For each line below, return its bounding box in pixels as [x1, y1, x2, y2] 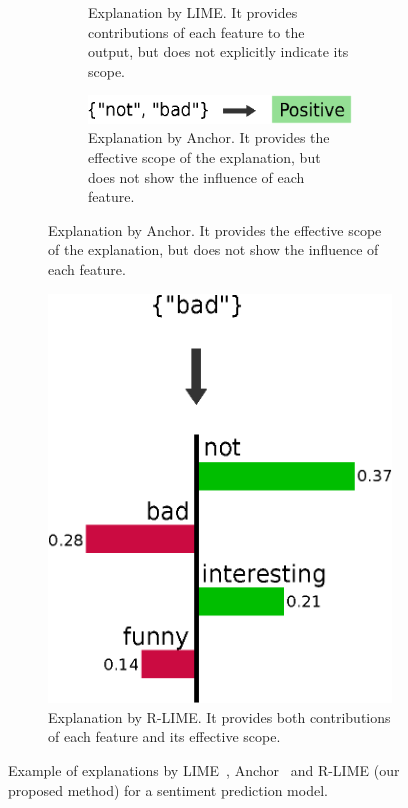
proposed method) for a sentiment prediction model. [8, 779, 328, 800]
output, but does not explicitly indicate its [88, 41, 349, 62]
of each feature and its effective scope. [48, 726, 281, 747]
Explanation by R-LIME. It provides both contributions [48, 706, 391, 727]
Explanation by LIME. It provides [88, 2, 298, 22]
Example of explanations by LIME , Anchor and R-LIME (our [8, 759, 400, 780]
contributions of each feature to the [88, 21, 305, 42]
